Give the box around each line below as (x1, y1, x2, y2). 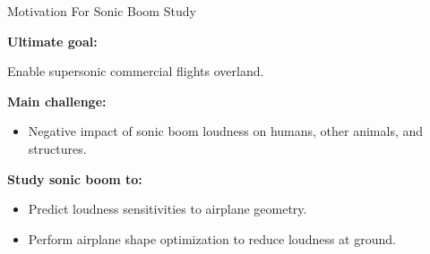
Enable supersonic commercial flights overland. (7, 62, 264, 80)
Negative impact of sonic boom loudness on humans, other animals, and (28, 122, 424, 140)
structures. (28, 139, 87, 157)
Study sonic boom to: (7, 169, 142, 188)
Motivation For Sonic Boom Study (7, 2, 196, 20)
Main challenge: (7, 91, 107, 110)
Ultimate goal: (7, 31, 98, 50)
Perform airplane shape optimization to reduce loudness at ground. (28, 229, 396, 248)
